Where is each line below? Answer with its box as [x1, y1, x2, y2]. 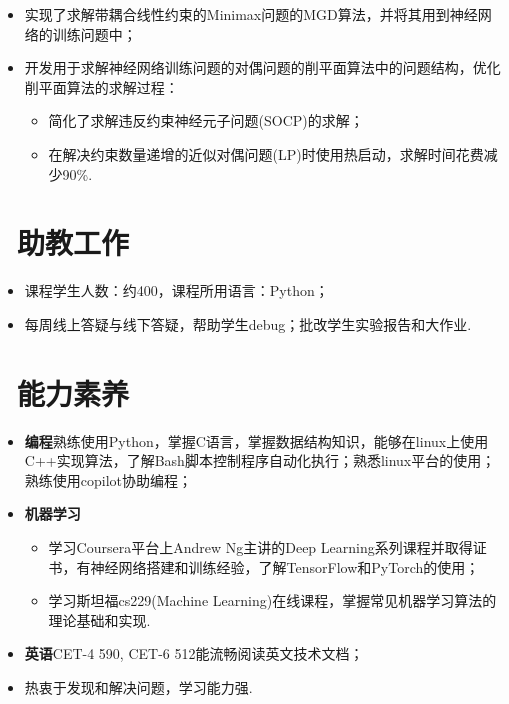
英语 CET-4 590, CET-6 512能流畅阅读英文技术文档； [24, 643, 364, 664]
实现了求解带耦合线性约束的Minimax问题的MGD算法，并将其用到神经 [24, 4, 478, 24]
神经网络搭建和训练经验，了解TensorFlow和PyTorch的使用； [90, 556, 480, 577]
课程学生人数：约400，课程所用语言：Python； [24, 280, 329, 301]
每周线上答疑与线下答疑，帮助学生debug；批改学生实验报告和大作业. [24, 313, 472, 334]
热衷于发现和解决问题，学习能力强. [24, 676, 253, 697]
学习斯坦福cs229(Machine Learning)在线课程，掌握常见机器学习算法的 [48, 590, 497, 611]
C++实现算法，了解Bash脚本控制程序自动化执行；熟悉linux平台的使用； [24, 450, 496, 471]
